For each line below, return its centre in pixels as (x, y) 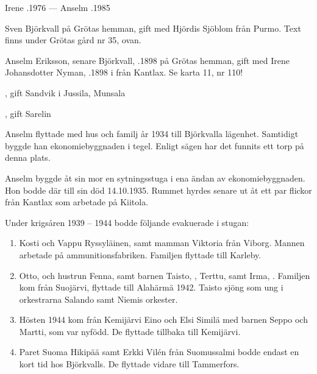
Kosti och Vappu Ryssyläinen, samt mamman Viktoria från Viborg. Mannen (162, 243)
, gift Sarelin (28, 113)
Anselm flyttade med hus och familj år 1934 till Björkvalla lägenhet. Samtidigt (152, 134)
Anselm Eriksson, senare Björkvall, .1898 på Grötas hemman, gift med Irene (147, 60)
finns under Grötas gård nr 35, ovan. (73, 40)
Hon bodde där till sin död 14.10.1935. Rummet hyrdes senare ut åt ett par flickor (158, 190)
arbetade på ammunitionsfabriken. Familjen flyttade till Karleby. (140, 254)
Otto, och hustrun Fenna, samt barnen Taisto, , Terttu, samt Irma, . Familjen (165, 275)
